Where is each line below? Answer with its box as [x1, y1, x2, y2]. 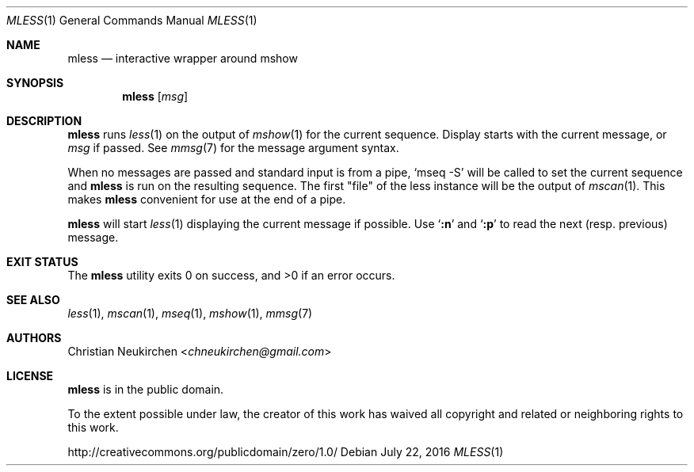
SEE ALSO [6, 293, 60, 306]
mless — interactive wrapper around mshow [67, 51, 298, 65]
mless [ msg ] [122, 89, 189, 103]
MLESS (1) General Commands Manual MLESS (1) [6, 13, 257, 27]
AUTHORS [6, 331, 62, 344]
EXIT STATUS [6, 255, 78, 268]
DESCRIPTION [6, 114, 82, 128]
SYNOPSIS [6, 76, 64, 89]
